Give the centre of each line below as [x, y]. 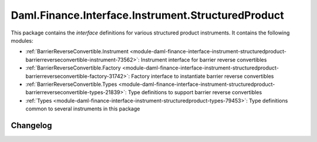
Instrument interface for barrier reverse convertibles [204, 60]
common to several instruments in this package [83, 109]
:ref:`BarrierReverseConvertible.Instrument [77, 51]
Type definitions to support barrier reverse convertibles [195, 92]
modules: [22, 40]
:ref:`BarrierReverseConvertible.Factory [73, 68]
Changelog [31, 125]
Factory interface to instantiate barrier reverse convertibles [203, 76]
